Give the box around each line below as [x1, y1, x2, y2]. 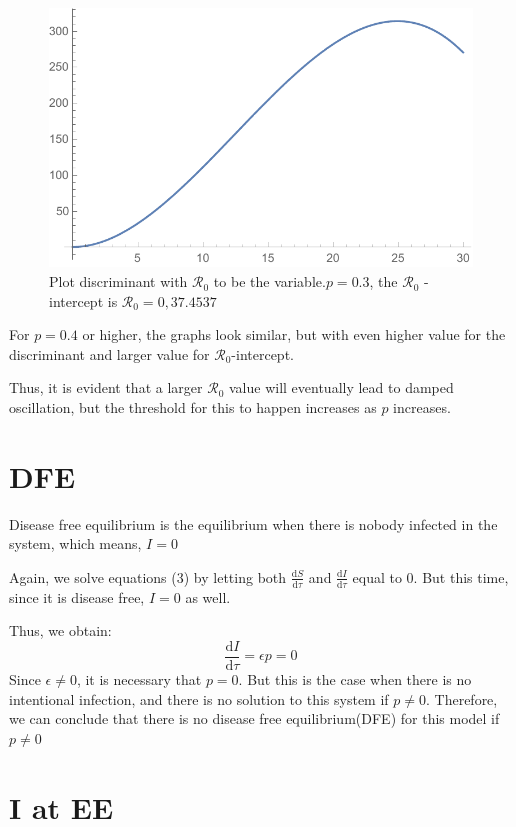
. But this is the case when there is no [238, 669, 472, 690]
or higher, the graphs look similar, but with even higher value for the [82, 324, 506, 345]
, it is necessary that [76, 669, 202, 690]
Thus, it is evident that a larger [9, 377, 203, 398]
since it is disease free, [9, 586, 145, 607]
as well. [185, 586, 231, 607]
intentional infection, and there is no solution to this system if [9, 688, 389, 709]
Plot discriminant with [49, 271, 188, 292]
